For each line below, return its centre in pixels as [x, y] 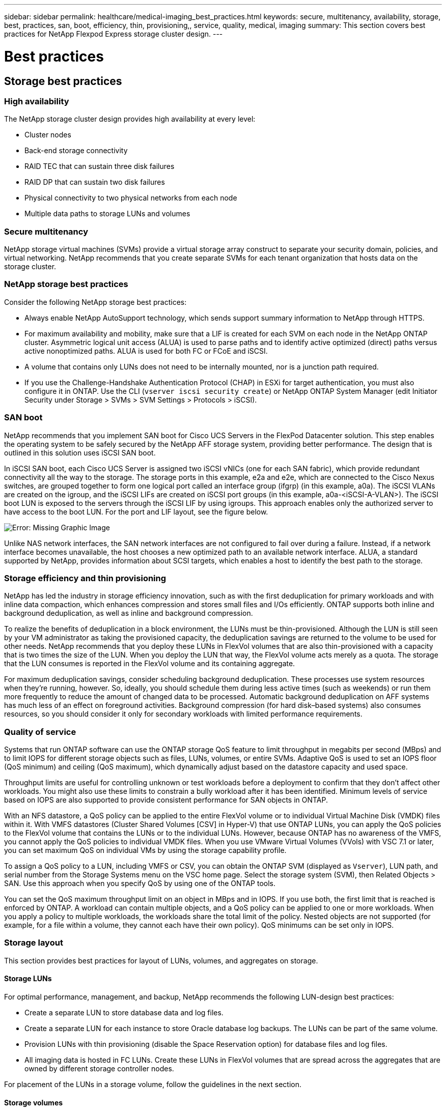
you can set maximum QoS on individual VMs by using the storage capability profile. [145, 850]
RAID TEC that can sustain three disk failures [100, 166]
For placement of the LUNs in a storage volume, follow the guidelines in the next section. [153, 1085]
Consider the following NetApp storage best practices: [95, 302]
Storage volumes [34, 1102]
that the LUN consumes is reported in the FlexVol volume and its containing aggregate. [150, 664]
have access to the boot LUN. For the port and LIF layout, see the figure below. [136, 511]
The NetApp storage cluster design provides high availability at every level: [130, 119]
